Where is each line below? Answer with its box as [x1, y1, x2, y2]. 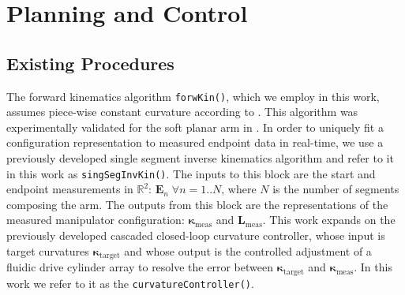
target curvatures [6, 242, 89, 259]
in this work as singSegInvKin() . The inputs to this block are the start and [6, 165, 376, 181]
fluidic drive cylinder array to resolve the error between [6, 259, 273, 275]
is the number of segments [272, 181, 399, 197]
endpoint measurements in [6, 181, 133, 197]
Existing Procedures [6, 50, 174, 75]
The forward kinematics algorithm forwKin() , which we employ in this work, [6, 88, 380, 104]
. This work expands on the [262, 211, 396, 228]
